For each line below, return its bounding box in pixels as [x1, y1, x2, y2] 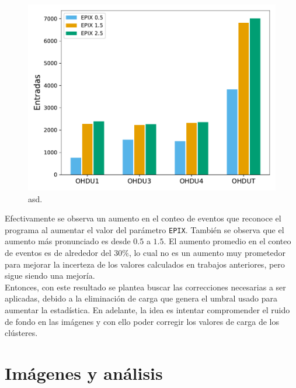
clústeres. [5, 327, 38, 339]
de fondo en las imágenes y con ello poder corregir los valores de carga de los [5, 315, 279, 327]
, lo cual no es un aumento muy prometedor [128, 247, 286, 259]
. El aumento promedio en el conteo [163, 235, 291, 247]
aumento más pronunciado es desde [5, 235, 131, 247]
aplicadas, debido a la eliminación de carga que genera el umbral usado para [5, 292, 277, 304]
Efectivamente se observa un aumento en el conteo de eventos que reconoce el [5, 212, 281, 224]
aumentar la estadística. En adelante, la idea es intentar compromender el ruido [5, 304, 290, 316]
